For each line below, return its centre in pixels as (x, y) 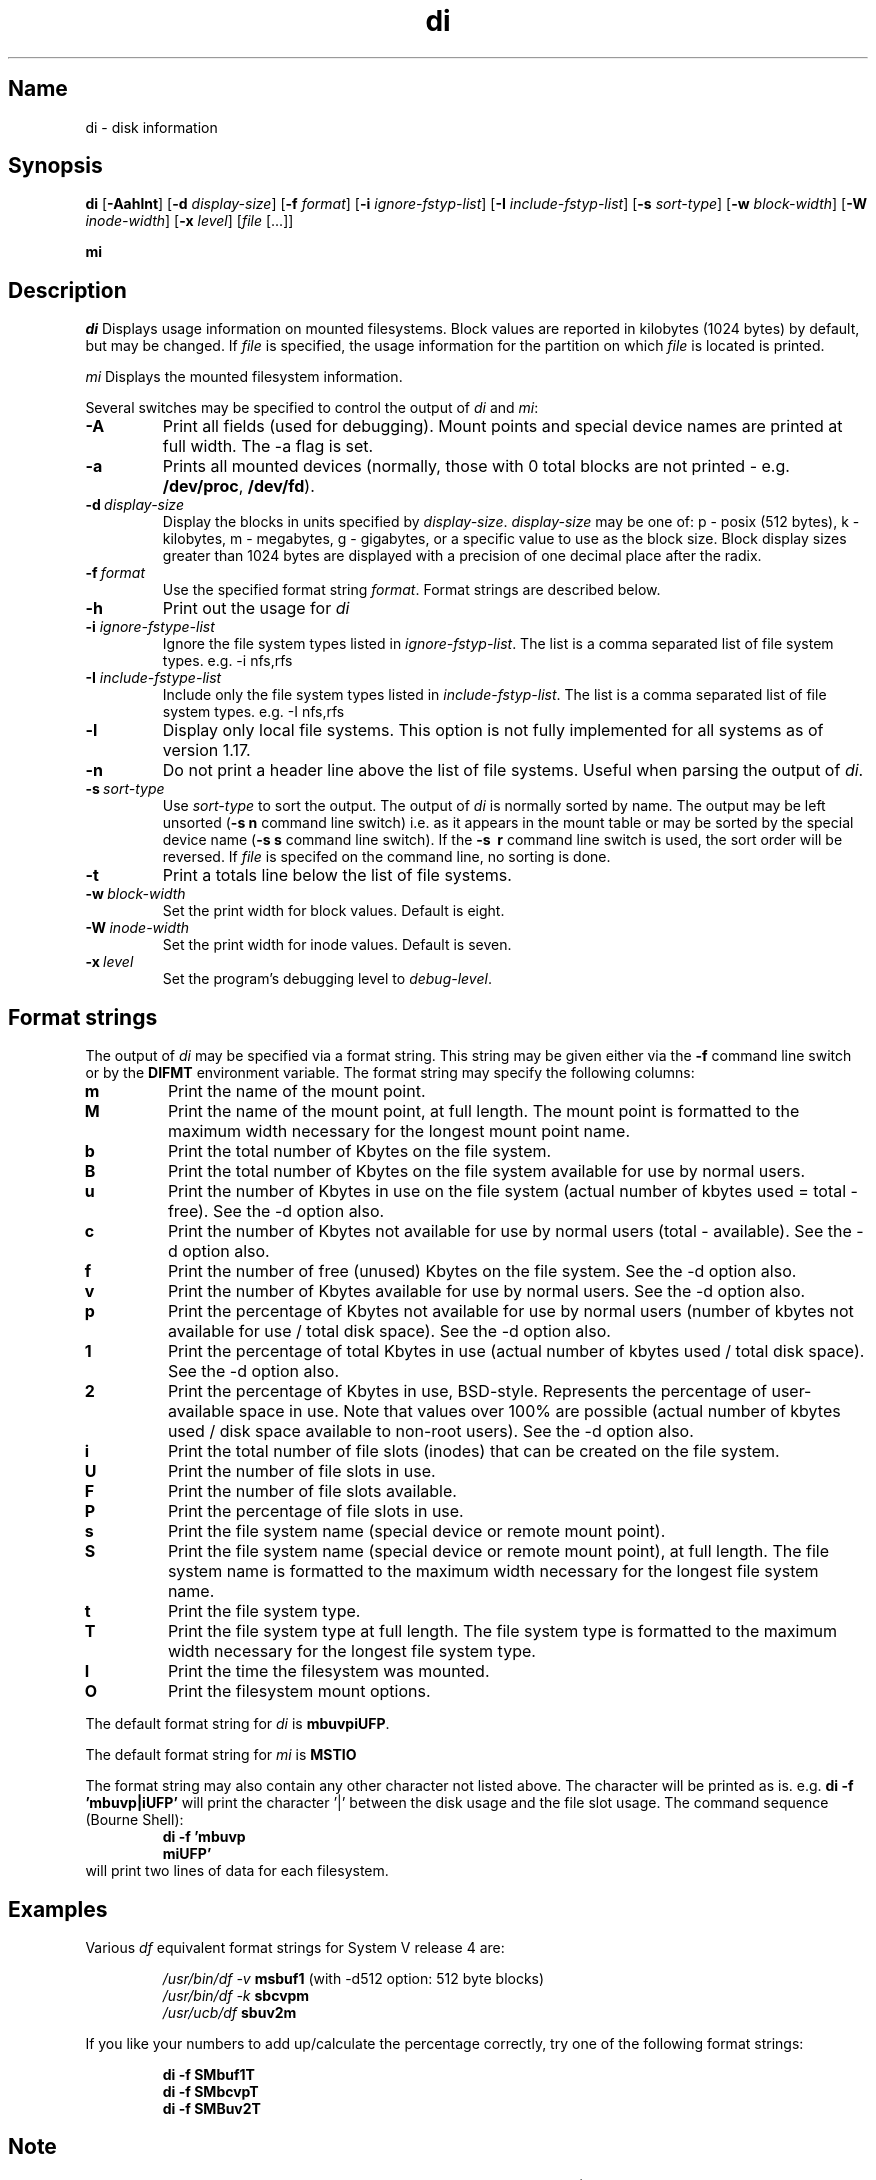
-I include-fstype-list (153, 678)
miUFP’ (187, 1854)
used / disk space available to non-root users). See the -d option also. (430, 1431)
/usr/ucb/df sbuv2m (229, 2012)
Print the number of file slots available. (312, 1491)
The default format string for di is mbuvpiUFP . (237, 1724)
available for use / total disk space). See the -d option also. (389, 1331)
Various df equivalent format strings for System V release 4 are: (295, 1947)
